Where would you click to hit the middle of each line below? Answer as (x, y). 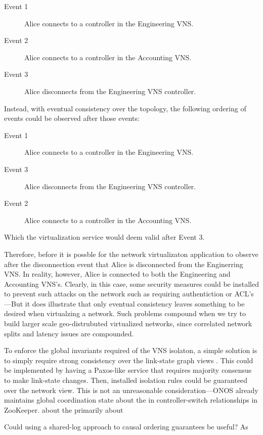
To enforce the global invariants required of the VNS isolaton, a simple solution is (131, 350)
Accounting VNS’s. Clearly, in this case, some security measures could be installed (131, 284)
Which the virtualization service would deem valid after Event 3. (104, 237)
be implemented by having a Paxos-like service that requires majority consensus (128, 370)
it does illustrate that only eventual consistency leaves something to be (135, 303)
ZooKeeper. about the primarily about (64, 409)
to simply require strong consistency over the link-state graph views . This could (129, 360)
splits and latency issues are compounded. (69, 333)
